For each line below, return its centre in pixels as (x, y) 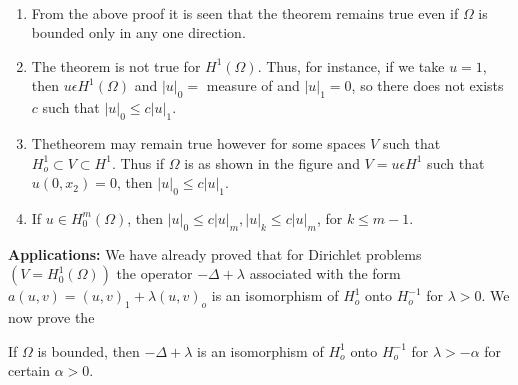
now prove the (51, 317)
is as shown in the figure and (272, 162)
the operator (154, 273)
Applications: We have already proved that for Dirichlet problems (215, 253)
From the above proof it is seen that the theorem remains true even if (245, 12)
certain (29, 370)
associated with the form (325, 273)
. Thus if (138, 162)
